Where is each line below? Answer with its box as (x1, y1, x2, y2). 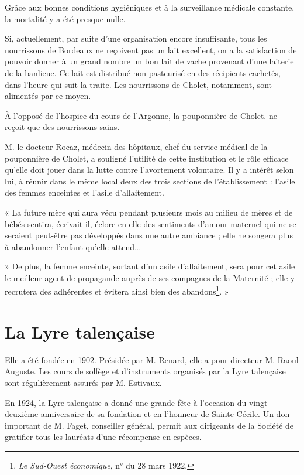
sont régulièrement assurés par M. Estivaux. (5, 377, 162, 389)
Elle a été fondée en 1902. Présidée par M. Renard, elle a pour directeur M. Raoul (5, 353, 299, 365)
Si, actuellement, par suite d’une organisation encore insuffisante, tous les (5, 32, 267, 45)
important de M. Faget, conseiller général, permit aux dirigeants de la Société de (5, 419, 294, 431)
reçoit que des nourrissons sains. (5, 121, 120, 133)
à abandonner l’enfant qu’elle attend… (5, 240, 140, 252)
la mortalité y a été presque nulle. (5, 12, 126, 25)
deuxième (5, 408, 39, 420)
